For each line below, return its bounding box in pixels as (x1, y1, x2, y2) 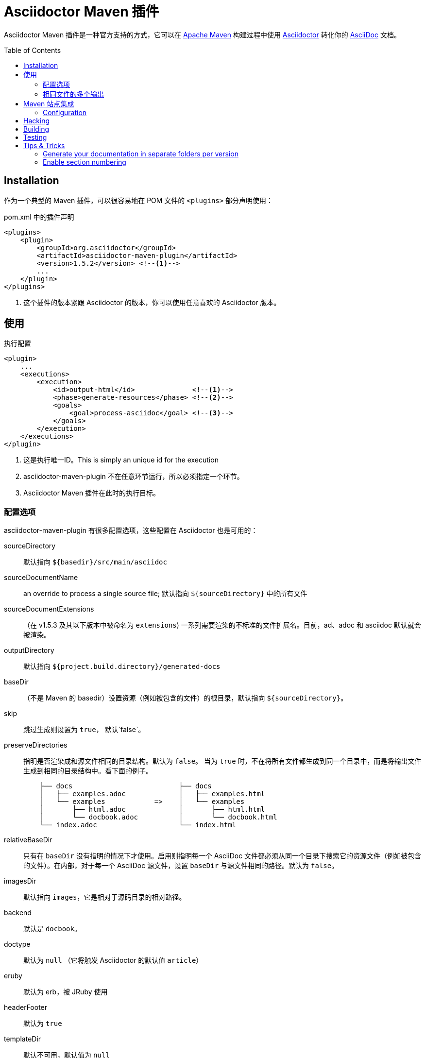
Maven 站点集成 (23, 99, 74, 108)
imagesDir (4, 877, 36, 886)
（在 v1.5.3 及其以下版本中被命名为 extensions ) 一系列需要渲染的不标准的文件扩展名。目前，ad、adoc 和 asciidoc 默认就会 (23, 621, 421, 630)
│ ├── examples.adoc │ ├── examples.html (39, 790, 265, 798)
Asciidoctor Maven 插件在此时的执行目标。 (23, 489, 160, 497)
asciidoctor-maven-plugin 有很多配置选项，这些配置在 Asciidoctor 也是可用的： (4, 526, 258, 535)
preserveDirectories (4, 741, 68, 750)
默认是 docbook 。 (23, 924, 81, 933)
